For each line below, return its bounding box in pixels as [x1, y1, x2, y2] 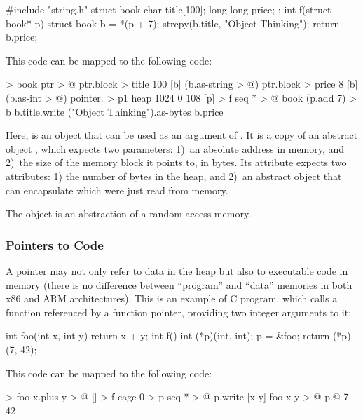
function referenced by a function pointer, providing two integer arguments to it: [6, 304, 352, 319]
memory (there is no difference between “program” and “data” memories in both [6, 277, 352, 292]
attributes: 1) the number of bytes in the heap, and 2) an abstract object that [6, 168, 342, 183]
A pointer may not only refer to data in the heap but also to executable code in [6, 263, 348, 278]
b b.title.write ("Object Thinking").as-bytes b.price [6, 104, 224, 118]
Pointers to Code [6, 236, 104, 253]
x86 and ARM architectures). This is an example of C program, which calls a [6, 291, 338, 306]
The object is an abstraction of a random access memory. [6, 206, 251, 221]
